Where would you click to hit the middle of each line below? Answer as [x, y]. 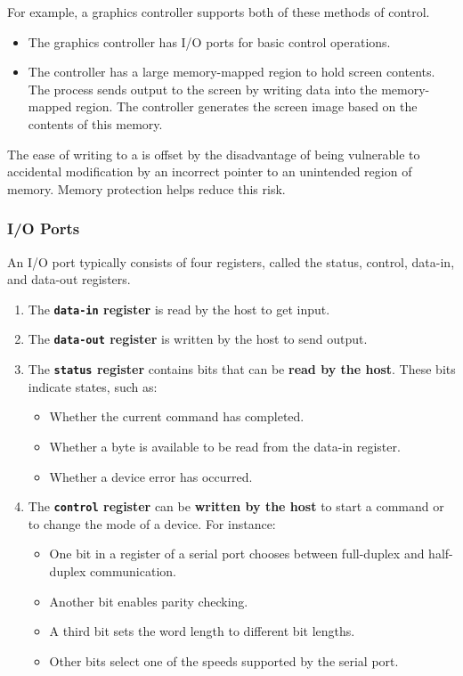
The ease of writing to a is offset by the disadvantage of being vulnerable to [214, 154]
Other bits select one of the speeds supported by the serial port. [224, 660]
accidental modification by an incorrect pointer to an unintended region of [210, 171]
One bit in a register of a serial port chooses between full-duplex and [237, 554]
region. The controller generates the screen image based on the [247, 106]
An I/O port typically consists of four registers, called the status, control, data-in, [231, 261]
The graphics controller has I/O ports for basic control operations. [209, 41]
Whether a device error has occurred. [151, 476]
